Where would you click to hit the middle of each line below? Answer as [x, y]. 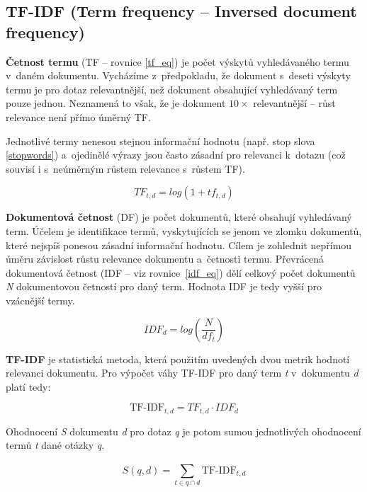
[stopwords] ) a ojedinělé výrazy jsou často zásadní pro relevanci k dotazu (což [176, 155]
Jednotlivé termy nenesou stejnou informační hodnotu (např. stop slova [160, 141]
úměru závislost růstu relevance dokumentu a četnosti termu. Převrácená [165, 259]
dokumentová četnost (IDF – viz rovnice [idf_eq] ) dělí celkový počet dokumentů [181, 272]
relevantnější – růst [294, 103]
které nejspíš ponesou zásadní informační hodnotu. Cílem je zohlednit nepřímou [179, 245]
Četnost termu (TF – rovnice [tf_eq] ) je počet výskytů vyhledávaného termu [177, 61]
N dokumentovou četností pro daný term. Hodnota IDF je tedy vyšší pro [164, 286]
